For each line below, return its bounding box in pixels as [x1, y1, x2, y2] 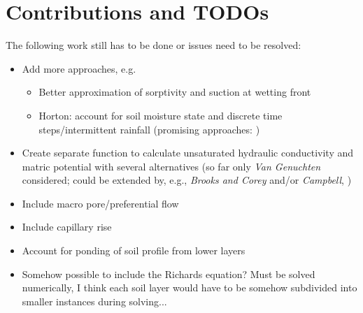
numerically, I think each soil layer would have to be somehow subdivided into [22, 280, 357, 295]
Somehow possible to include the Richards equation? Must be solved [22, 266, 315, 281]
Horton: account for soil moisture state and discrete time [38, 108, 283, 122]
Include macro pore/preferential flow [22, 196, 179, 210]
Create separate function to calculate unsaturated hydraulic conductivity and [22, 145, 354, 160]
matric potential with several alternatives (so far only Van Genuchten [22, 159, 321, 173]
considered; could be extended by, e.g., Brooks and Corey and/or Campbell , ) [22, 173, 352, 187]
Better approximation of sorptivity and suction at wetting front [38, 85, 311, 99]
